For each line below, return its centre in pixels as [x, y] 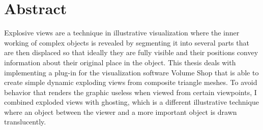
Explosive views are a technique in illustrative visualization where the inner [122, 33]
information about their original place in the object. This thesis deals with [120, 62]
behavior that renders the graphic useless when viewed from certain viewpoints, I [130, 92]
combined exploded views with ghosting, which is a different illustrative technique [131, 102]
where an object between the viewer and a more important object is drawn [121, 112]
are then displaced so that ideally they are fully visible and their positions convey [131, 52]
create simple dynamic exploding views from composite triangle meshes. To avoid [131, 82]
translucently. [25, 122]
